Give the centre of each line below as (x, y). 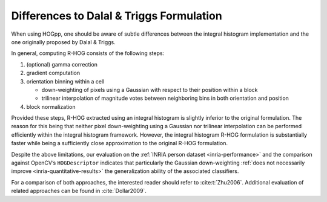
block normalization (51, 106)
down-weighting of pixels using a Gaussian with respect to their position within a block (150, 90)
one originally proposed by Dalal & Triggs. (63, 42)
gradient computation (53, 73)
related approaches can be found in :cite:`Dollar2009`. (79, 191)
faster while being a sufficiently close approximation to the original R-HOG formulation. (120, 143)
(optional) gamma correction (62, 64)
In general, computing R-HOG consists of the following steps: (88, 53)
